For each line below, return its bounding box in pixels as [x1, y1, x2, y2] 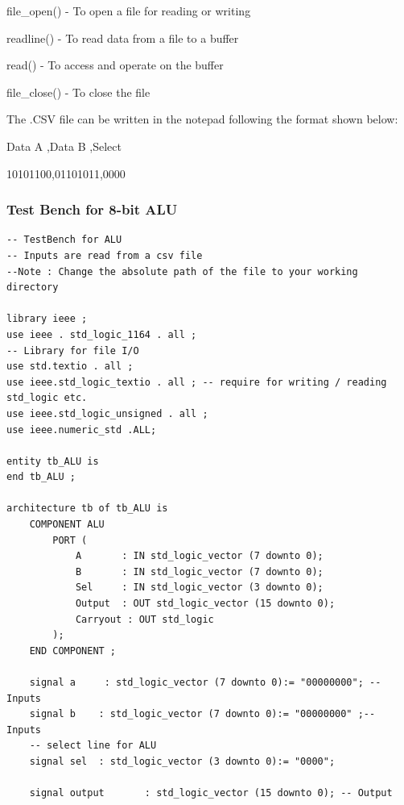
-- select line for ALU [29, 740, 157, 752]
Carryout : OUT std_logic [75, 613, 214, 625]
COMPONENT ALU [29, 519, 105, 531]
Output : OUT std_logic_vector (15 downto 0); [75, 598, 336, 610]
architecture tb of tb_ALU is [6, 503, 168, 515]
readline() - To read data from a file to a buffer [6, 29, 239, 46]
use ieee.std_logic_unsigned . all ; [6, 407, 208, 419]
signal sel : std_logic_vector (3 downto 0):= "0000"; [29, 755, 336, 767]
